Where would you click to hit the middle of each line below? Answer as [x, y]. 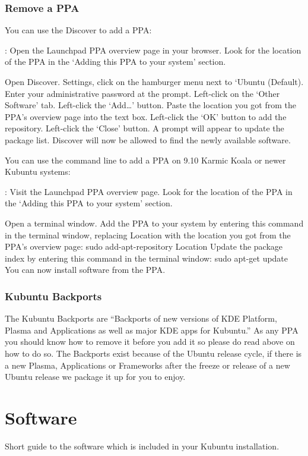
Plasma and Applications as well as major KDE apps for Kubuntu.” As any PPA [152, 330]
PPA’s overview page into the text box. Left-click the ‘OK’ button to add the [146, 116]
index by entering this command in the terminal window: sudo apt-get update [147, 258]
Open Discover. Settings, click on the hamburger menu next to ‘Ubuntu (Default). [154, 81]
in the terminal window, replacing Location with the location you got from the [148, 235]
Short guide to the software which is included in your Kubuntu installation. [142, 446]
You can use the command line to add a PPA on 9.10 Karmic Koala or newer [145, 160]
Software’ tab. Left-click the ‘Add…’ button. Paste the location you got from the [150, 105]
